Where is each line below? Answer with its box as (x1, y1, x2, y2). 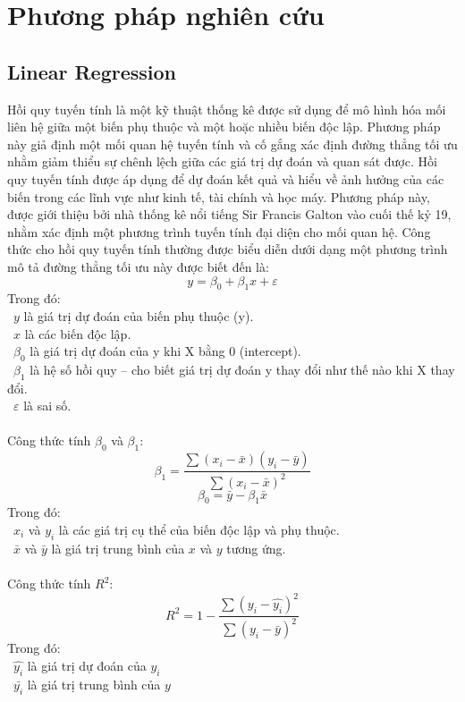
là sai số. (23, 396, 72, 415)
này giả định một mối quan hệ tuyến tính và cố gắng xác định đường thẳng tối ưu (7, 134, 458, 153)
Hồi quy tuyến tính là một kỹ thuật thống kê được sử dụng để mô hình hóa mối (7, 99, 446, 118)
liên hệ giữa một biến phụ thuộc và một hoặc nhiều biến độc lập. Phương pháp (7, 117, 441, 136)
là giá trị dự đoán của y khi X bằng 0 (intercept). (30, 342, 301, 360)
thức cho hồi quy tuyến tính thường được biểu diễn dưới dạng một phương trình (7, 240, 448, 258)
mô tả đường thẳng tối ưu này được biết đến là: (7, 257, 269, 275)
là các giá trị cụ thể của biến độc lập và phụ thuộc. (58, 520, 340, 539)
